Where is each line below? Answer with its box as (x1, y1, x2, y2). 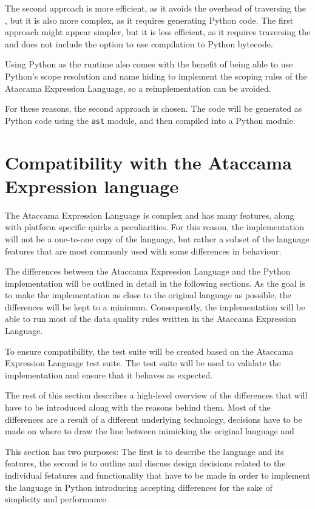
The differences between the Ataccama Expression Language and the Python (5, 265, 291, 278)
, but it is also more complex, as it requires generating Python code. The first (5, 13, 294, 26)
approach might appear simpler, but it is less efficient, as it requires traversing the (5, 26, 311, 38)
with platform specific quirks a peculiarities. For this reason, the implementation (5, 220, 305, 233)
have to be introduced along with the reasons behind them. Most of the (5, 401, 271, 414)
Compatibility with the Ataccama (5, 149, 292, 174)
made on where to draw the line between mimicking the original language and (5, 425, 294, 437)
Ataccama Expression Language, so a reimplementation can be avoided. (5, 81, 271, 94)
